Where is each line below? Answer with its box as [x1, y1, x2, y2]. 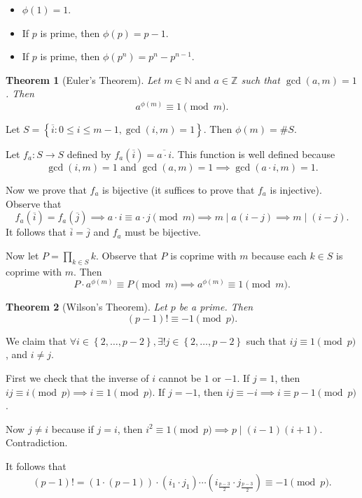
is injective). [270, 182, 322, 197]
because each [251, 248, 307, 262]
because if [51, 421, 94, 436]
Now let [6, 248, 39, 262]
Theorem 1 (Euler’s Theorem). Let [6, 72, 161, 87]
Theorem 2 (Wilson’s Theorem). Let [6, 299, 167, 314]
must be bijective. [125, 225, 201, 239]
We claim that [6, 333, 67, 348]
